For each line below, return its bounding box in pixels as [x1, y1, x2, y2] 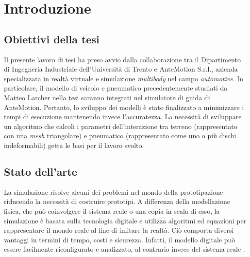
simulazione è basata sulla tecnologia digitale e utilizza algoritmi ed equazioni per [4, 215, 247, 225]
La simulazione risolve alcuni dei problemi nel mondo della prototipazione [4, 186, 223, 197]
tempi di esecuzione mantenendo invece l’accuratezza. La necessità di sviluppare [4, 111, 242, 122]
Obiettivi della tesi [4, 31, 100, 46]
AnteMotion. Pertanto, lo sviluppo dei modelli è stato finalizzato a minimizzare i [4, 102, 244, 112]
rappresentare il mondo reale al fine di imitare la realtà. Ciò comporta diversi [4, 225, 234, 235]
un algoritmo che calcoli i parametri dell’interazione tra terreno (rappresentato [4, 121, 237, 131]
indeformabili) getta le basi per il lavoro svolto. [4, 140, 144, 150]
